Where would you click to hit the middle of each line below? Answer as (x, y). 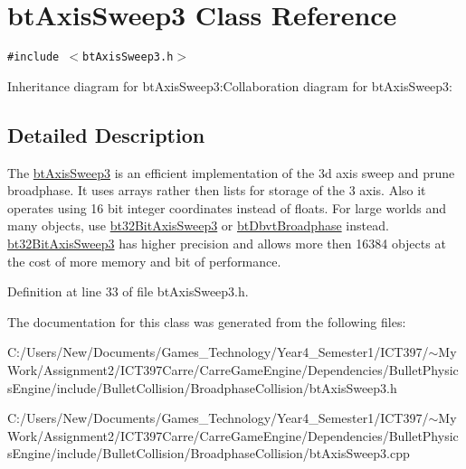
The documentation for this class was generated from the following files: (207, 321)
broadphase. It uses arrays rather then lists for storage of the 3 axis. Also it (217, 190)
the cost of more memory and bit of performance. (144, 261)
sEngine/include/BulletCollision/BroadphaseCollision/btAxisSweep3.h (202, 387)
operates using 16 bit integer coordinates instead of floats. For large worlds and (227, 207)
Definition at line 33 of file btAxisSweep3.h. (128, 291)
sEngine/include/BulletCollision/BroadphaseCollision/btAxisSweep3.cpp (209, 453)
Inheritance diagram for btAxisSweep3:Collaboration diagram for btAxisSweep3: (230, 85)
